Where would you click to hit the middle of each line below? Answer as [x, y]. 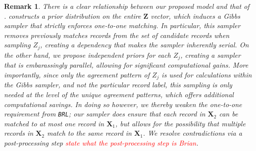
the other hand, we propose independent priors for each [87, 55]
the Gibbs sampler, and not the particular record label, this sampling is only [118, 85]
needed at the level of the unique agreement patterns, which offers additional [119, 94]
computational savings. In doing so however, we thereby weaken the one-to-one [123, 104]
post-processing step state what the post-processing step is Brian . [101, 142]
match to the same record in [89, 133]
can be [229, 114]
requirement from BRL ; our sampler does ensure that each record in [105, 114]
